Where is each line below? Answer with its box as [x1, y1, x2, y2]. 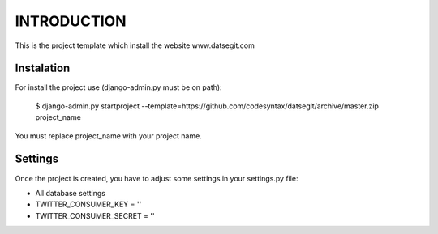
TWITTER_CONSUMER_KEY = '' [35, 199, 142, 210]
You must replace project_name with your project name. [15, 130, 202, 141]
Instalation [15, 62, 71, 75]
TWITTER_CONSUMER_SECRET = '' [35, 211, 155, 220]
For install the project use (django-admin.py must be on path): [15, 83, 222, 92]
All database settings [35, 188, 105, 198]
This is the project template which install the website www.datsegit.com [15, 40, 255, 50]
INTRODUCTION [15, 12, 127, 30]
